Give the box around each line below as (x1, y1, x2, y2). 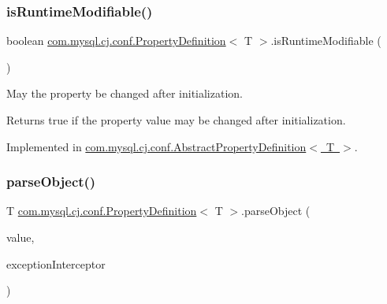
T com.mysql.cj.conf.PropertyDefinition (6, 202, 197, 219)
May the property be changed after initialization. (6, 85, 243, 102)
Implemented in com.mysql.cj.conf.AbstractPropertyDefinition (6, 138, 307, 154)
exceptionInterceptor (6, 255, 106, 272)
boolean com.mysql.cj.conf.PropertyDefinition (6, 32, 226, 49)
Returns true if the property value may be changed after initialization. (6, 112, 346, 128)
